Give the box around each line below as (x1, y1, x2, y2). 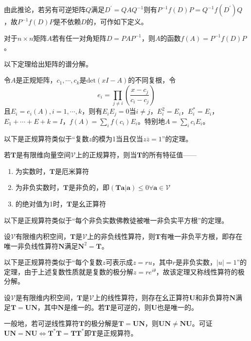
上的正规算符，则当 (75, 150, 137, 160)
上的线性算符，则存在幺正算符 (94, 292, 190, 303)
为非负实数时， (15, 182, 63, 192)
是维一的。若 (64, 302, 105, 312)
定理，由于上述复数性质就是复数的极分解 (4, 266, 133, 276)
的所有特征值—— (142, 150, 197, 160)
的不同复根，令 (128, 75, 176, 85)
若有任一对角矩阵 (52, 33, 107, 43)
